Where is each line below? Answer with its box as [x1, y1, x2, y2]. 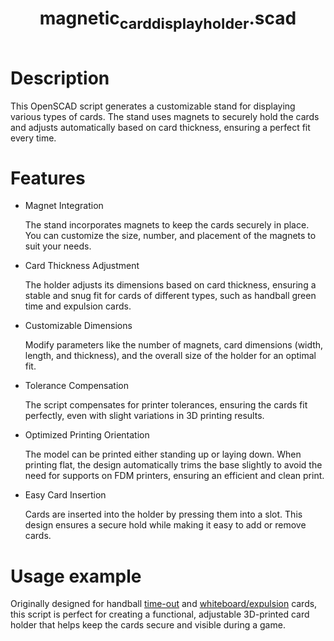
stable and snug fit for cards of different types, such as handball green [24, 290, 317, 302]
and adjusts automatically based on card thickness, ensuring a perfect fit [10, 121, 311, 133]
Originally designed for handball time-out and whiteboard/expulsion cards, [10, 598, 318, 610]
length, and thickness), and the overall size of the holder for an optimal [24, 350, 317, 362]
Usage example [10, 565, 142, 587]
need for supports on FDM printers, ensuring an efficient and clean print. [24, 470, 325, 482]
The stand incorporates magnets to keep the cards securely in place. [24, 219, 310, 231]
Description [10, 67, 110, 89]
